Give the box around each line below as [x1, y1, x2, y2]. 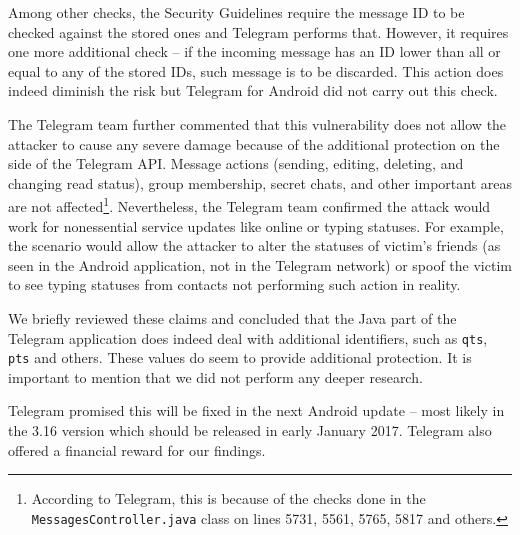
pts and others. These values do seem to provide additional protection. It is [8, 347, 472, 368]
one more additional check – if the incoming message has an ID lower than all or [8, 41, 501, 62]
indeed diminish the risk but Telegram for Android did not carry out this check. [8, 80, 498, 101]
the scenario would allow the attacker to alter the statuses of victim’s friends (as [8, 235, 501, 256]
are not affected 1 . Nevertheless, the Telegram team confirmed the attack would [8, 193, 491, 216]
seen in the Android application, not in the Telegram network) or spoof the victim [8, 254, 512, 275]
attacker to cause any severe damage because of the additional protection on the [8, 133, 500, 154]
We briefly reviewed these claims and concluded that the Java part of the [8, 307, 457, 328]
